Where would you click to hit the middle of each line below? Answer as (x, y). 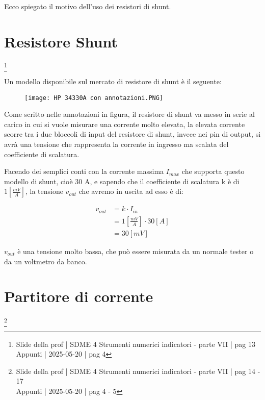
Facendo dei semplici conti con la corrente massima (84, 171)
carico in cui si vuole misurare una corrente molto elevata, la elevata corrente (125, 124)
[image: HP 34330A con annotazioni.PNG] (94, 98)
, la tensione (44, 191)
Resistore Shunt (61, 41)
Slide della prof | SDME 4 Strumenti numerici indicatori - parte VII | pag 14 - (138, 371)
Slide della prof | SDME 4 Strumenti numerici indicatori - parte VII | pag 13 (136, 344)
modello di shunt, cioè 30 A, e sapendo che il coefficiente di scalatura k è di (122, 181)
